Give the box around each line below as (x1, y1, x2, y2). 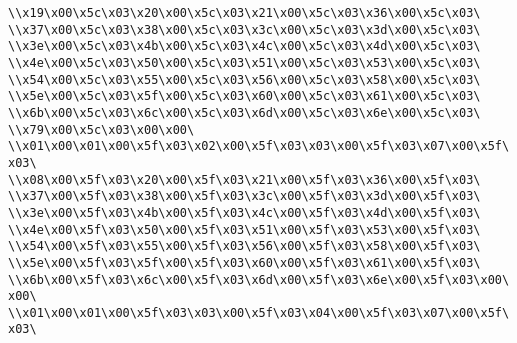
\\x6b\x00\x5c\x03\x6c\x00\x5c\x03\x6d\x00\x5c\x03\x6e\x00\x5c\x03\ (8, 105, 481, 120)
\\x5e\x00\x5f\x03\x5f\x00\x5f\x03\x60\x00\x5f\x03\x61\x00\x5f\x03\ (8, 255, 481, 270)
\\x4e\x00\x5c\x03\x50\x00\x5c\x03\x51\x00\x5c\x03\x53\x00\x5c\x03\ (8, 55, 481, 70)
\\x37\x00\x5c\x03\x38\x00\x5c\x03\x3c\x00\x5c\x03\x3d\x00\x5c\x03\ (8, 22, 481, 37)
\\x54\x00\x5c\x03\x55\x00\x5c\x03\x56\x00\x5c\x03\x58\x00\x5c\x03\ (8, 72, 481, 87)
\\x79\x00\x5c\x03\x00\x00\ (8, 122, 195, 137)
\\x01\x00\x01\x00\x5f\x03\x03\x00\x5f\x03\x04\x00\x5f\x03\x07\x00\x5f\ (8, 305, 510, 320)
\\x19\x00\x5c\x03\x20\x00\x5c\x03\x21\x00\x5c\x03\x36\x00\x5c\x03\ (8, 6, 481, 20)
